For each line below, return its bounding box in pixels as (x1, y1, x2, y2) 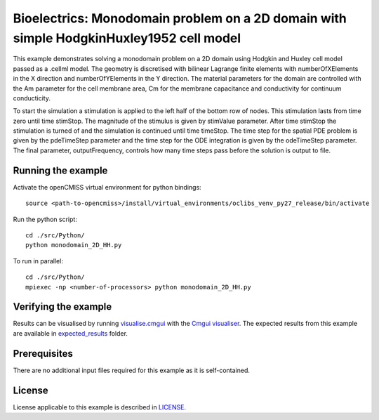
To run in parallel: (13, 256, 63, 265)
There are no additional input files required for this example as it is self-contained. (13, 366, 251, 374)
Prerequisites (13, 348, 73, 360)
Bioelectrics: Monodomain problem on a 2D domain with (13, 11, 347, 26)
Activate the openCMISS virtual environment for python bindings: (13, 183, 201, 191)
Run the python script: (13, 215, 77, 223)
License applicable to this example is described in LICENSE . (13, 402, 186, 411)
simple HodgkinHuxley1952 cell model (13, 30, 241, 46)
